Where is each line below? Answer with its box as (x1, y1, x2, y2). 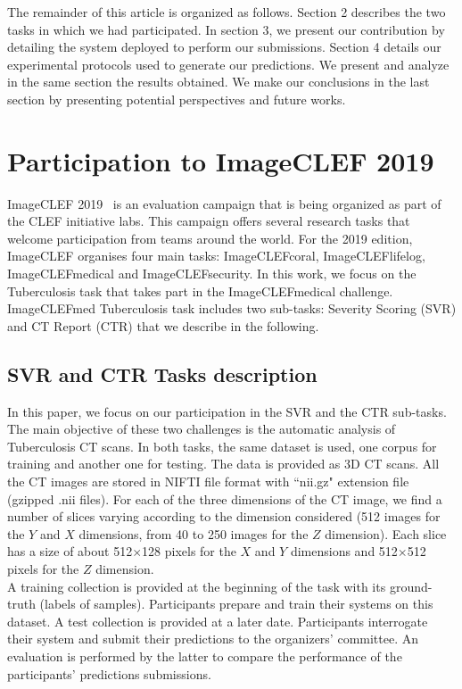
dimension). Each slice (325, 524, 447, 543)
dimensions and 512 (290, 542, 398, 560)
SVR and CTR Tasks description (7, 360, 318, 387)
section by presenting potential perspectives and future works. (7, 89, 346, 108)
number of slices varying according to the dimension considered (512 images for (7, 507, 441, 526)
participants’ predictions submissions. (7, 664, 211, 683)
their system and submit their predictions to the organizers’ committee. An (7, 629, 419, 648)
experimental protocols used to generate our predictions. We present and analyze (7, 54, 450, 73)
